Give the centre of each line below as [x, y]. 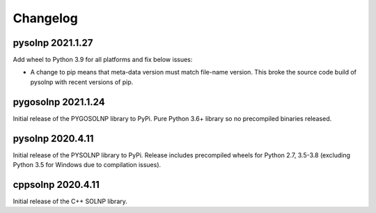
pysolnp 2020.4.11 [53, 138]
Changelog [45, 18]
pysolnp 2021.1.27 [53, 43]
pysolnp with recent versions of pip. [82, 82]
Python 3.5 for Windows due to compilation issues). [87, 165]
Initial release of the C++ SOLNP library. [70, 201]
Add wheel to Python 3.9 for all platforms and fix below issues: [103, 60]
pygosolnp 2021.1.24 [59, 102]
